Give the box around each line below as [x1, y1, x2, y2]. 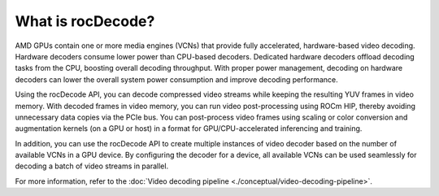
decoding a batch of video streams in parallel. [15, 161, 169, 171]
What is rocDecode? [15, 12, 155, 30]
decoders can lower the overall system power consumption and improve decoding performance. [15, 74, 339, 85]
